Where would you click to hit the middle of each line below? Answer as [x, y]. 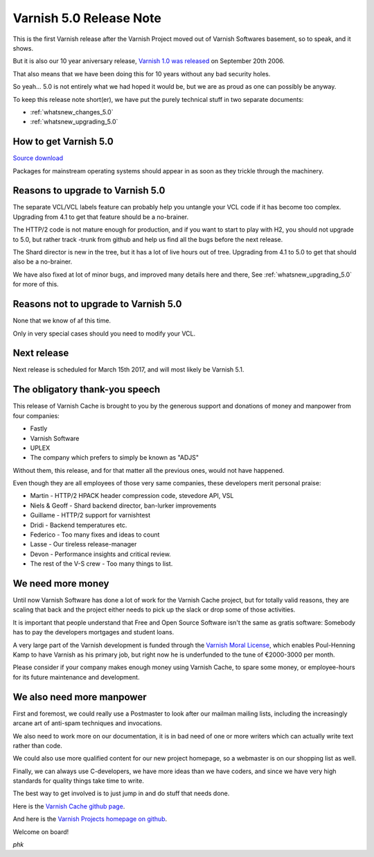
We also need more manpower [80, 697]
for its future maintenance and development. [76, 677]
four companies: [36, 415]
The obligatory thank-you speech [87, 389]
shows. [23, 48]
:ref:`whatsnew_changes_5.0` [72, 112]
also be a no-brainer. [43, 262]
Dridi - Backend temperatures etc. [79, 525]
